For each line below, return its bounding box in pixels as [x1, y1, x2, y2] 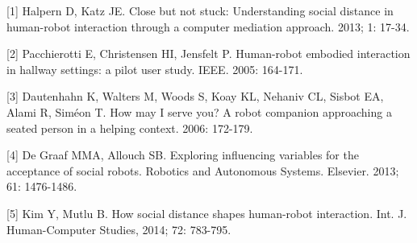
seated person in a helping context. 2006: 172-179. [6, 119, 253, 136]
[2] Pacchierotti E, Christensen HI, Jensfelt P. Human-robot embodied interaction [6, 45, 411, 62]
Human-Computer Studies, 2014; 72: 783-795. [6, 220, 231, 237]
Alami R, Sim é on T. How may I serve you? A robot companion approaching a [6, 103, 392, 120]
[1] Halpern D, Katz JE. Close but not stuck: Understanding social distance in [6, 2, 394, 19]
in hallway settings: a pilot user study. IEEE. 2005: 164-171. [6, 60, 303, 77]
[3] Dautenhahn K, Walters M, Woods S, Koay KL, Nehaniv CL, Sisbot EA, [6, 88, 384, 105]
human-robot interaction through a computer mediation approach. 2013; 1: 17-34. [6, 18, 410, 35]
